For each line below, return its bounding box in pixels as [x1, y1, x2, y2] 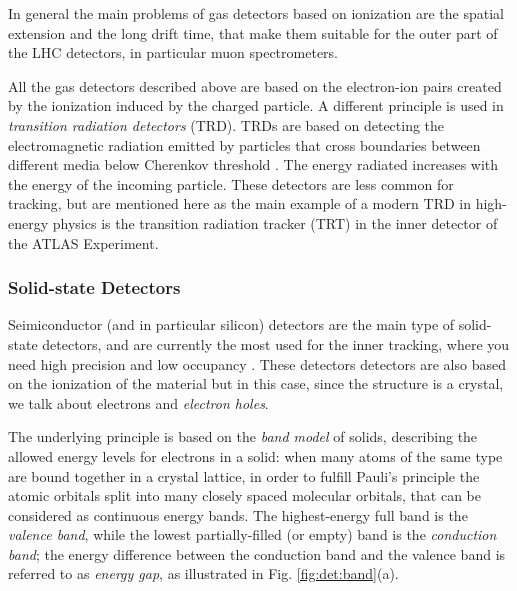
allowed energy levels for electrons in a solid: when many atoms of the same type [8, 445, 503, 466]
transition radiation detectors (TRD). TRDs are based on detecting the [8, 114, 445, 135]
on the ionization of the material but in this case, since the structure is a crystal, [8, 373, 504, 394]
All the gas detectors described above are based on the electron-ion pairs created [8, 75, 502, 96]
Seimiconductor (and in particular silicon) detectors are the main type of [8, 314, 455, 335]
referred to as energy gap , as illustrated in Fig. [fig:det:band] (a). [8, 563, 399, 584]
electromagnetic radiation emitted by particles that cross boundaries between [8, 134, 481, 155]
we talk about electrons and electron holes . [8, 392, 269, 413]
